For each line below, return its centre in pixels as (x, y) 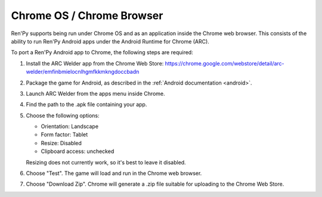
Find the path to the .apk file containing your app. (86, 105)
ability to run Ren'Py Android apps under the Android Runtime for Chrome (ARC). (110, 41)
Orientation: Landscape (69, 126)
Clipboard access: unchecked (78, 151)
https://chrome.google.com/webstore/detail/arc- (225, 63)
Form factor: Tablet (64, 135)
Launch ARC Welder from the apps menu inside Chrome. (95, 93)
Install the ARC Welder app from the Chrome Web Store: (95, 63)
